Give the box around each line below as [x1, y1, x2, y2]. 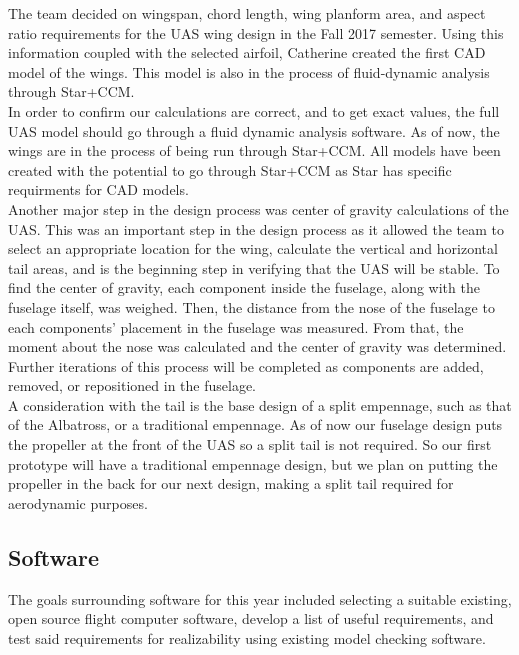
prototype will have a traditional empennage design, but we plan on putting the [8, 453, 498, 474]
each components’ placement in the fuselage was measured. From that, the [8, 316, 464, 337]
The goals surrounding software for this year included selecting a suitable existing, [8, 588, 512, 609]
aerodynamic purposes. [8, 492, 148, 513]
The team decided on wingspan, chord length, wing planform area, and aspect [8, 3, 486, 23]
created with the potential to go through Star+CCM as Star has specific [8, 159, 452, 180]
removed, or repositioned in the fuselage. [8, 375, 256, 396]
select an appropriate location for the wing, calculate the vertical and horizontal [8, 238, 498, 259]
